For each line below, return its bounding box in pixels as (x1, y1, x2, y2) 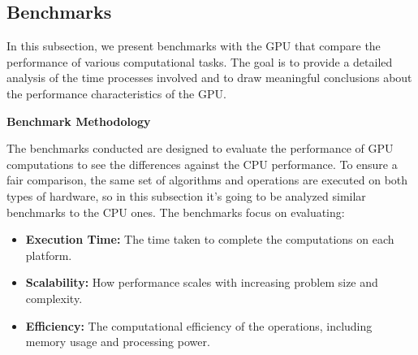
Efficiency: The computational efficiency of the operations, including (25, 317, 373, 334)
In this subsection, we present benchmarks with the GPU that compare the (6, 37, 381, 54)
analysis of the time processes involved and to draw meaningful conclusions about (6, 69, 412, 86)
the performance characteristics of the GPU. (6, 84, 226, 102)
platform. (25, 246, 72, 263)
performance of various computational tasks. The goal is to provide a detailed (6, 53, 393, 70)
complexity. (25, 289, 83, 306)
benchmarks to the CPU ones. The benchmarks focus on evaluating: (6, 203, 345, 220)
